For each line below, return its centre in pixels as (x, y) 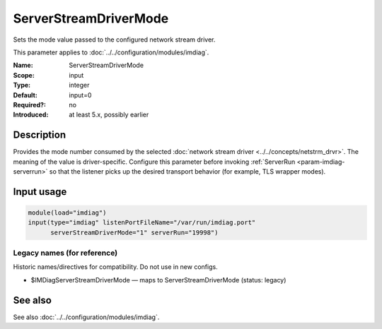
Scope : (24, 75)
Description (40, 135)
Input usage (40, 192)
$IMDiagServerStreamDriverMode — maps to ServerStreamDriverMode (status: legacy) (158, 280)
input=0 (80, 95)
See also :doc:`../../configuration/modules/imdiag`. (86, 317)
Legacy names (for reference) (65, 253)
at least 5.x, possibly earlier (109, 115)
